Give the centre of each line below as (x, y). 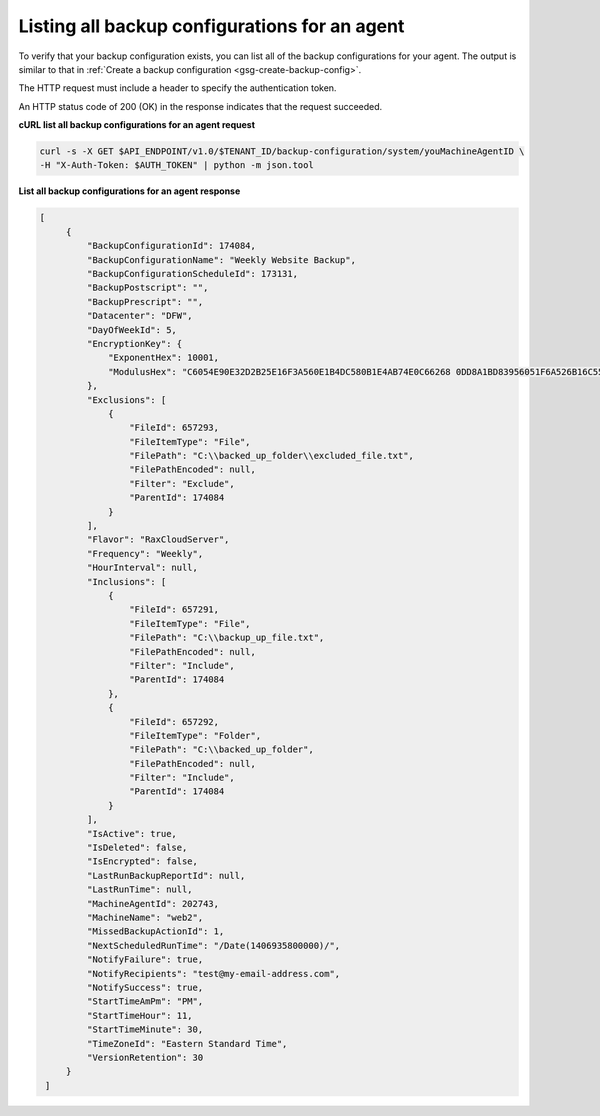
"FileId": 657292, (174, 721)
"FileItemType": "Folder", (195, 735)
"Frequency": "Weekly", (145, 553)
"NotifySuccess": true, (145, 987)
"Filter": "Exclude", (181, 483)
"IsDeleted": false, (137, 848)
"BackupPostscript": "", (147, 288)
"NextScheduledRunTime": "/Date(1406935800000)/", (213, 945)
